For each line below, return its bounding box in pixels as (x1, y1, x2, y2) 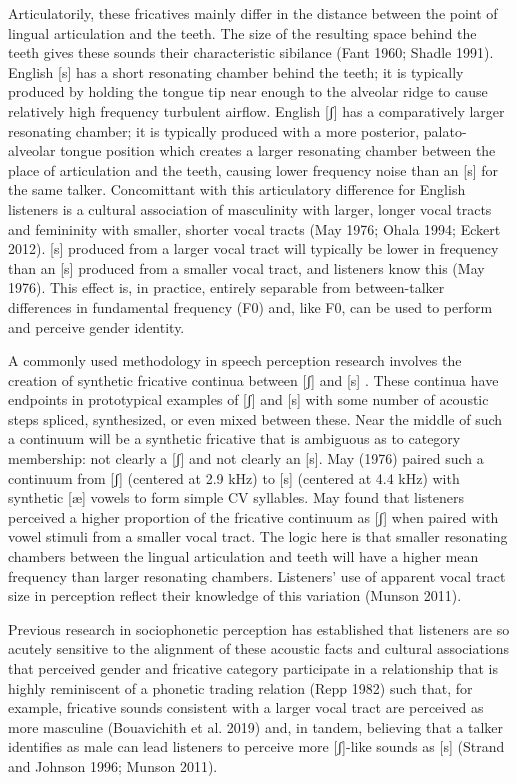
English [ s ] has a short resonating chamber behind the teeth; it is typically (8, 61, 464, 82)
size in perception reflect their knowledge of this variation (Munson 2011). (8, 585, 462, 606)
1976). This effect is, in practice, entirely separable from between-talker (8, 277, 445, 298)
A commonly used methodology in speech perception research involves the (8, 350, 462, 371)
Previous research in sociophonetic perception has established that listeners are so (8, 618, 510, 639)
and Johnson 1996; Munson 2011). (8, 755, 218, 776)
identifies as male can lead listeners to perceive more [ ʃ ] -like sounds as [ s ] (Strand (8, 736, 505, 757)
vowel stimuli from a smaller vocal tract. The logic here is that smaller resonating (8, 526, 508, 547)
